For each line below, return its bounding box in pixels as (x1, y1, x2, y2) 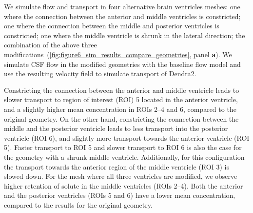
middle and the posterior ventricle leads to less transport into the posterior (4, 123, 228, 133)
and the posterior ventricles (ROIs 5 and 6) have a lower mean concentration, (4, 190, 235, 200)
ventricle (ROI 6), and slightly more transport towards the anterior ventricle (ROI (4, 132, 250, 143)
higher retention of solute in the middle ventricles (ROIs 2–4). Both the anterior (4, 180, 243, 191)
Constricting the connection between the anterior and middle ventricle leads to (4, 85, 239, 95)
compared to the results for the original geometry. (4, 199, 153, 210)
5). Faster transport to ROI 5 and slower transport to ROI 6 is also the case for (4, 142, 242, 152)
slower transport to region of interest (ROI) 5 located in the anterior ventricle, (4, 94, 238, 105)
